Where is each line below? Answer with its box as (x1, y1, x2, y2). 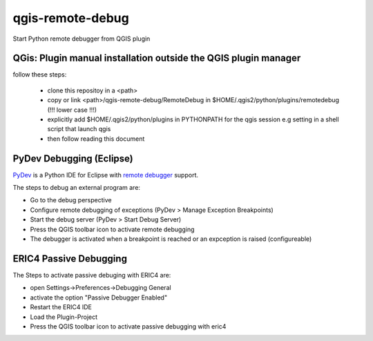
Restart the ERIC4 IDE (30, 303, 93, 311)
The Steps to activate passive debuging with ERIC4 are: (12, 271, 171, 279)
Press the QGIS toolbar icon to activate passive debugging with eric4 (30, 322, 227, 331)
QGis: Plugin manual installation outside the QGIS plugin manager (12, 52, 301, 64)
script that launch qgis (47, 125, 111, 133)
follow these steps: (12, 70, 67, 79)
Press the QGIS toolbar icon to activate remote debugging (30, 225, 195, 233)
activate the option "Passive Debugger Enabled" (30, 293, 168, 302)
